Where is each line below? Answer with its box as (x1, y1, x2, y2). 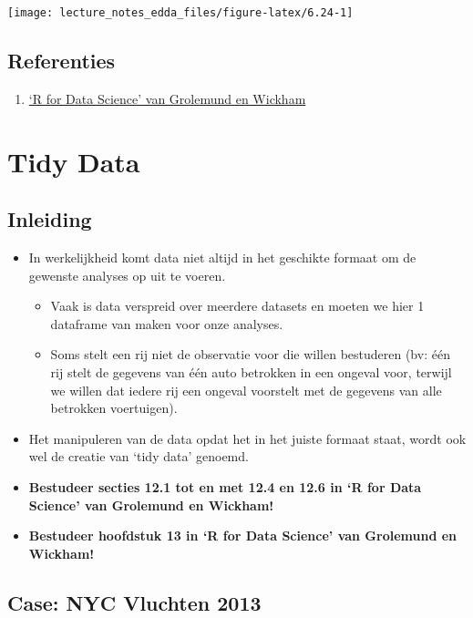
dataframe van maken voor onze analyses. (50, 314, 283, 333)
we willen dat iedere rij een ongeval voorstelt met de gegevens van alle (50, 380, 442, 399)
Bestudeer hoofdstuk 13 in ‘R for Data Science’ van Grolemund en (28, 526, 458, 545)
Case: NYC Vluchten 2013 (7, 588, 262, 616)
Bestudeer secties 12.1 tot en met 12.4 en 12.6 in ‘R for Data (28, 477, 422, 496)
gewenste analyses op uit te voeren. (28, 265, 226, 284)
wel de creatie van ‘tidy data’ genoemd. (28, 447, 249, 466)
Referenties (7, 46, 116, 75)
